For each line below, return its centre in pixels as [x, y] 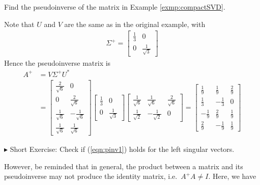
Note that [19, 24]
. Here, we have [232, 176]
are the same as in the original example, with [135, 24]
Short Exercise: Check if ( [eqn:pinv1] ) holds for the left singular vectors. [122, 149]
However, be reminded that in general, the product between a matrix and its [124, 166]
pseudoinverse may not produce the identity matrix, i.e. [91, 176]
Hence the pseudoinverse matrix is [57, 62]
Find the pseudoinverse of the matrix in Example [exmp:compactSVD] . [115, 7]
